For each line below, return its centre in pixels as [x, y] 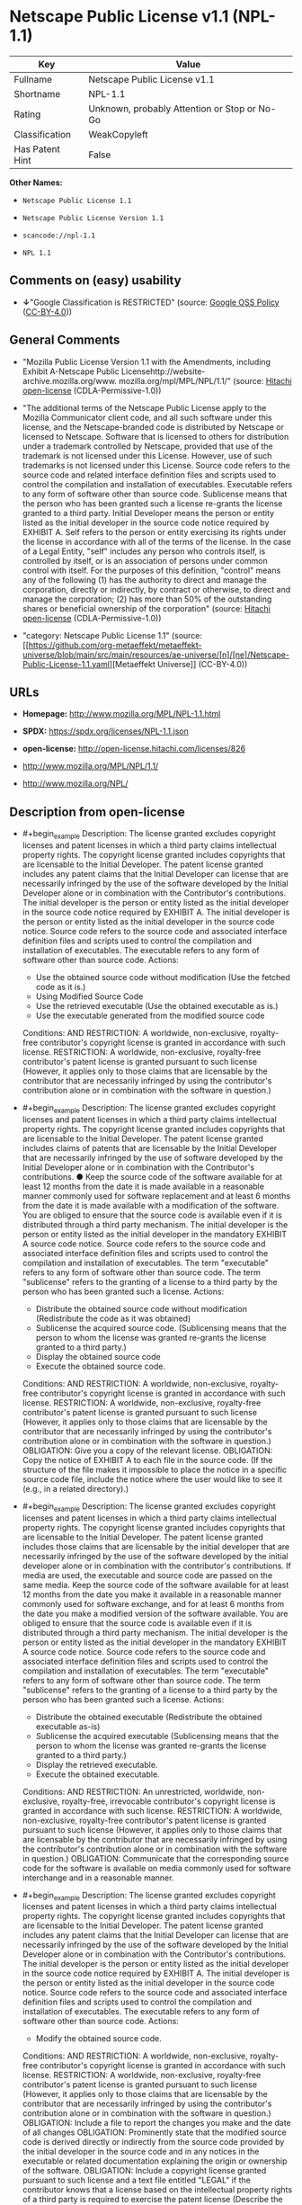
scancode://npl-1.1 [59, 236]
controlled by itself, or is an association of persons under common [145, 560]
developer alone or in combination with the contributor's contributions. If [157, 1566]
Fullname [33, 79]
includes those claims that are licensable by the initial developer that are [156, 1546]
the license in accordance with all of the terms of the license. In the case [157, 541]
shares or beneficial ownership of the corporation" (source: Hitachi [147, 608]
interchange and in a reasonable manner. [98, 1878]
